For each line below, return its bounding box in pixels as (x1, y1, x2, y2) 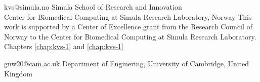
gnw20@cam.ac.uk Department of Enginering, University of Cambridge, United (4, 58, 249, 68)
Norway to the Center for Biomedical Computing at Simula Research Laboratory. (4, 31, 256, 42)
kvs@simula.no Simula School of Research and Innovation (4, 2, 182, 12)
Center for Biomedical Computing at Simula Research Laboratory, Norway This (4, 11, 252, 22)
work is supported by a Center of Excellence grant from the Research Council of (4, 21, 252, 32)
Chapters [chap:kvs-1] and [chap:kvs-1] (4, 41, 123, 52)
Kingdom (4, 68, 33, 78)
